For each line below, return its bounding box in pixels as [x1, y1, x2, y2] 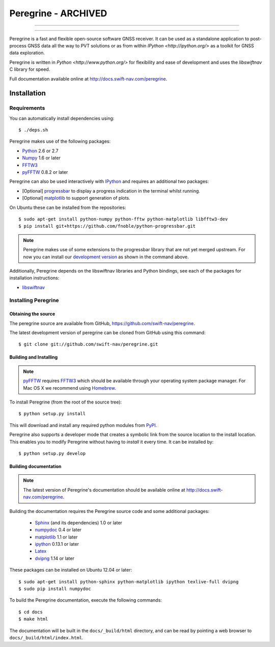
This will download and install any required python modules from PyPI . [9, 422, 157, 428]
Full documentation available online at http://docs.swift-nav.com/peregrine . [9, 75, 168, 82]
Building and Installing [9, 354, 58, 360]
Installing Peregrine [9, 297, 59, 304]
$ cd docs [18, 609, 43, 615]
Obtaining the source [9, 311, 56, 317]
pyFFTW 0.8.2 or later [22, 169, 68, 175]
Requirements [9, 104, 45, 112]
